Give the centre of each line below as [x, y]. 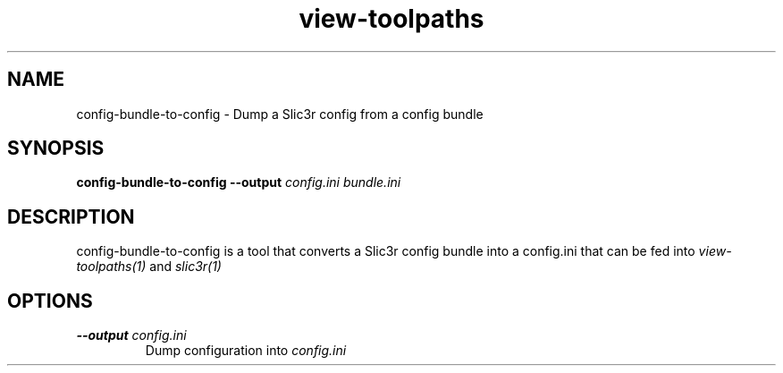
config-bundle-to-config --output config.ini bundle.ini [239, 182]
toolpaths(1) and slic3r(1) [149, 267]
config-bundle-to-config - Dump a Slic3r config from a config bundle [280, 114]
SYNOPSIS [56, 148]
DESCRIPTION [71, 216]
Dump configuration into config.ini [246, 351]
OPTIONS [50, 301]
